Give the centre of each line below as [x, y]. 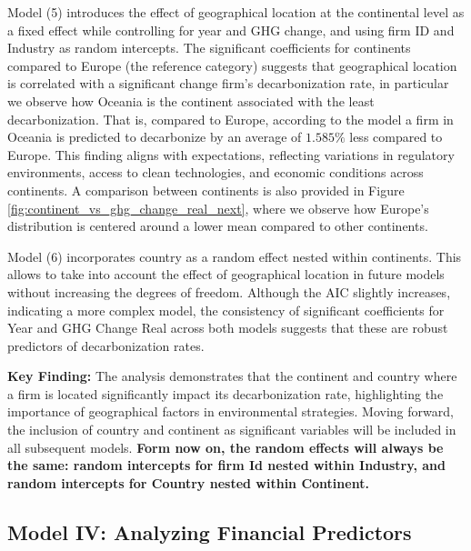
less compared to [396, 137]
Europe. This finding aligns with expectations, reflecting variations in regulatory [231, 154]
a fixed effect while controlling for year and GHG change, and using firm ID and [231, 30]
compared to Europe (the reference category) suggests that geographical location [232, 65]
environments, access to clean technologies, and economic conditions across [215, 172]
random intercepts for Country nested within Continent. [188, 482]
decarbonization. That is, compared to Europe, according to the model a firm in [230, 119]
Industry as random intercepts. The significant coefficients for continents [209, 48]
